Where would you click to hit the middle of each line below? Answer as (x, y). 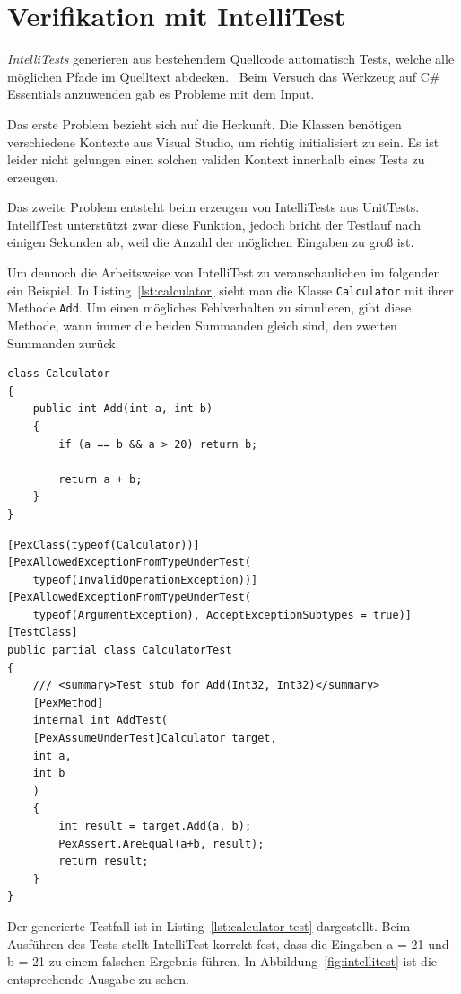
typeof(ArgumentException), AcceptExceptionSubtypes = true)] (222, 615)
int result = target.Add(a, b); (155, 826)
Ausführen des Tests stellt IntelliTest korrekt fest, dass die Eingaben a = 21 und (228, 943)
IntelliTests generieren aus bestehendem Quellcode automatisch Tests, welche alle (231, 59)
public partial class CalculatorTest (120, 651)
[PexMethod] (68, 703)
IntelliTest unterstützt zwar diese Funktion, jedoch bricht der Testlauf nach (214, 224)
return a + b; (100, 479)
